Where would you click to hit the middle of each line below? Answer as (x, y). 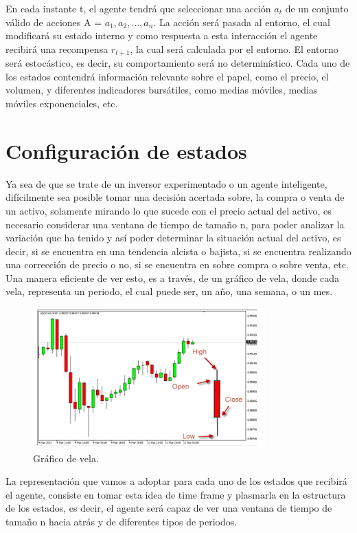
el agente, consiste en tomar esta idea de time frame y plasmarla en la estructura (176, 494)
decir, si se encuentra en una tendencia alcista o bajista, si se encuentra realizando (178, 251)
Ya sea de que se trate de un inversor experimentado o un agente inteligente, (166, 183)
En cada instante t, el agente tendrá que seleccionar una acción (138, 8)
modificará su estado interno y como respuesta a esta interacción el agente (162, 35)
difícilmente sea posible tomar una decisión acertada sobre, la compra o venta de (175, 197)
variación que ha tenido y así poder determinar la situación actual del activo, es (173, 238)
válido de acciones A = (54, 22)
